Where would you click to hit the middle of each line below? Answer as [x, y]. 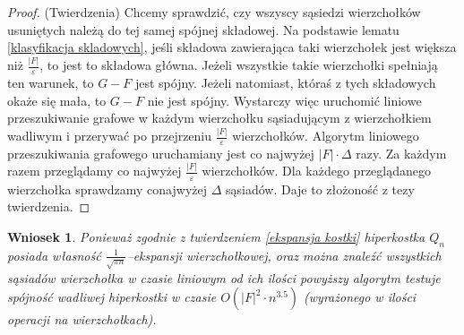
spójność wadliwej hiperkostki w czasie [112, 297]
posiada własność [54, 255]
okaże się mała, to [57, 100]
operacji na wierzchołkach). [82, 319]
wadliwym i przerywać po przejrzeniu [110, 136]
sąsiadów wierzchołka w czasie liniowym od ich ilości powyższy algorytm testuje [224, 277]
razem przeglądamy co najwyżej [95, 171]
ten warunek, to [51, 82]
